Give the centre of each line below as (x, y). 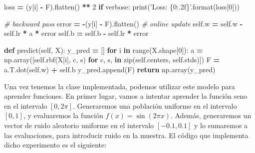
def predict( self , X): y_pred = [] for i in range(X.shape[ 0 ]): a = (104, 50)
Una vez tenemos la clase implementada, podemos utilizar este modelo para (120, 86)
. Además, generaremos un (211, 115)
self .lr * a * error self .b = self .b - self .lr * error (76, 33)
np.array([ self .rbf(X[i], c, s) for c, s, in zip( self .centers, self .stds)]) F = (112, 60)
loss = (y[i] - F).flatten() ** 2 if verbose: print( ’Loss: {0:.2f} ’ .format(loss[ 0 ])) (122, 6)
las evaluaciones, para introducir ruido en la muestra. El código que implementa (126, 135)
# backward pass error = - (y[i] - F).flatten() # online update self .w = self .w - (124, 23)
